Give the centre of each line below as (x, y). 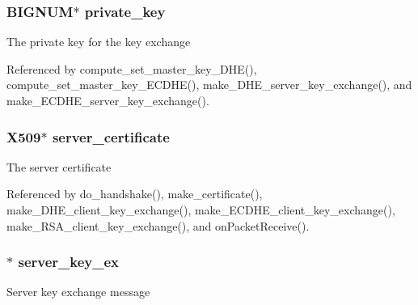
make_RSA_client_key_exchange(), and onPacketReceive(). (158, 225)
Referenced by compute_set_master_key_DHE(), (132, 68)
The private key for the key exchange (99, 42)
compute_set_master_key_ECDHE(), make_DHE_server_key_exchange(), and (209, 85)
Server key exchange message (78, 292)
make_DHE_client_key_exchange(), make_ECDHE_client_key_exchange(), (201, 210)
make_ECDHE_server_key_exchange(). (108, 100)
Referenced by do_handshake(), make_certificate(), (135, 194)
